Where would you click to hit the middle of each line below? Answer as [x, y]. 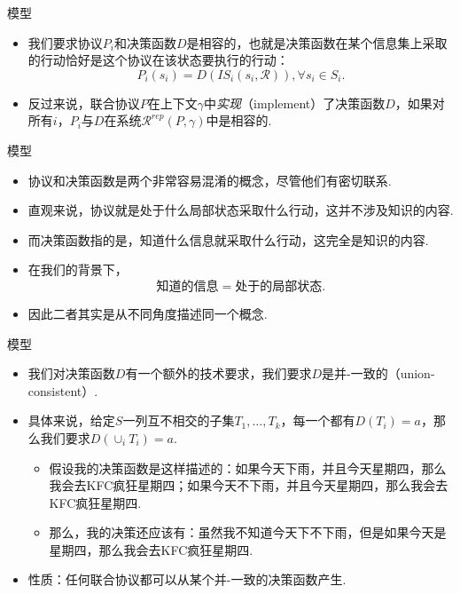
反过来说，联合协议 [84, 103]
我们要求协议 [65, 42]
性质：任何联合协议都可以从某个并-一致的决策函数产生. [187, 579]
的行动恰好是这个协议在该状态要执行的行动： [158, 60]
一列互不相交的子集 [179, 420]
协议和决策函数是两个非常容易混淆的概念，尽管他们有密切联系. [210, 180]
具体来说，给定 [71, 420]
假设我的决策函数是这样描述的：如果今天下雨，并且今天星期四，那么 [248, 467]
